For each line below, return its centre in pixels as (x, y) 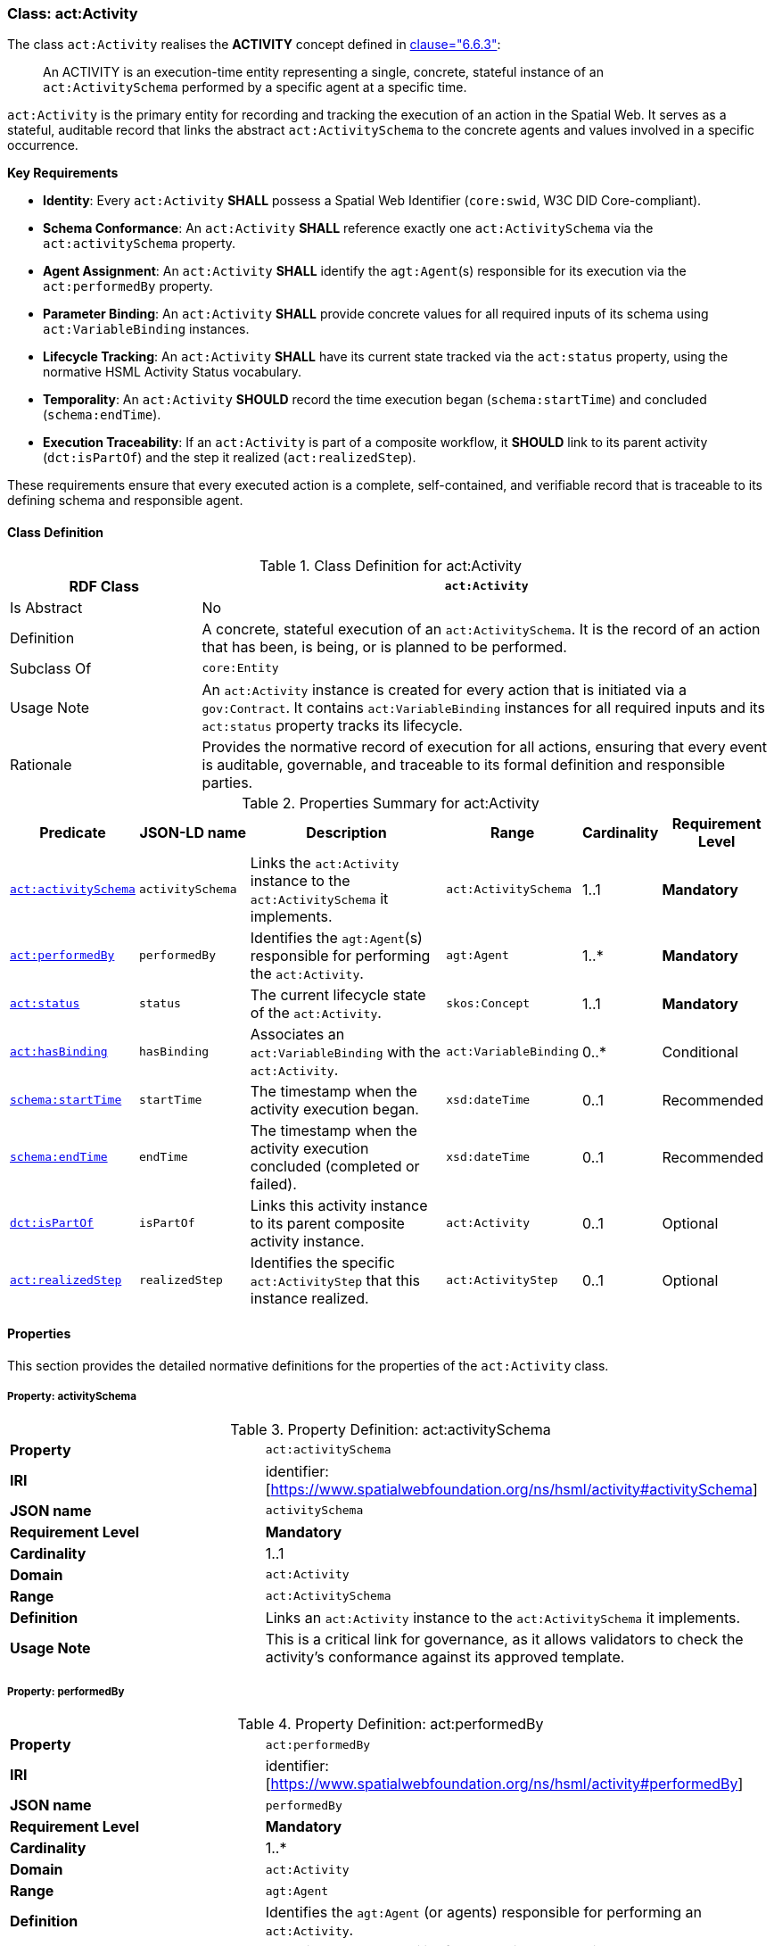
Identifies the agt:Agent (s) (336, 937)
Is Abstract (46, 607)
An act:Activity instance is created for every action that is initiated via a (445, 689)
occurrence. (43, 145)
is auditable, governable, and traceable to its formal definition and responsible (463, 764)
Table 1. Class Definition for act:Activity (391, 565)
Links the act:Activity (325, 862)
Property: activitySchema (72, 1397)
